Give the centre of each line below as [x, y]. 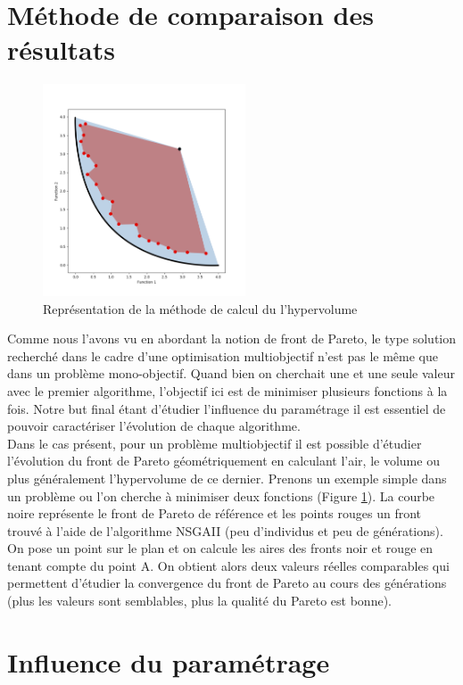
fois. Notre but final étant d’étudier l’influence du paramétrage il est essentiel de [227, 408]
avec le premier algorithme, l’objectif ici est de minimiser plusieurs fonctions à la [227, 390]
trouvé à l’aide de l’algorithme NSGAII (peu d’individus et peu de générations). [225, 530]
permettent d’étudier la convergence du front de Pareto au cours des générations [227, 583]
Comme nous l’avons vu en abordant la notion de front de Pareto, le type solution [232, 338]
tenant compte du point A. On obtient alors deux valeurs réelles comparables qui [228, 565]
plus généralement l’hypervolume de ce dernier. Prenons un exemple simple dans [227, 478]
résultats [61, 50]
